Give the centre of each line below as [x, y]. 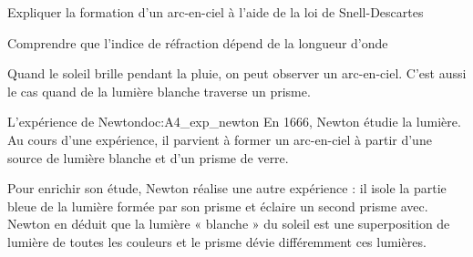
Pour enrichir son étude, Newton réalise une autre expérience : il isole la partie [227, 188]
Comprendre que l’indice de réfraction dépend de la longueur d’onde [198, 42]
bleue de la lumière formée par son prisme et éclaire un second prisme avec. [218, 206]
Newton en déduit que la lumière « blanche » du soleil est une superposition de [229, 224]
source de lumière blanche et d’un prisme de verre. [148, 157]
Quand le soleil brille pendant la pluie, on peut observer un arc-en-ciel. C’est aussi [237, 73]
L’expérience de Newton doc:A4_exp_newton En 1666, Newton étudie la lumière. [234, 122]
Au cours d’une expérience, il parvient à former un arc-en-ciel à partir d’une [220, 139]
